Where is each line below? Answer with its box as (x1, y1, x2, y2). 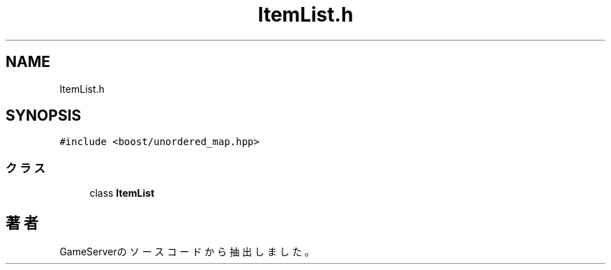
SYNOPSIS (6, 107, 82, 125)
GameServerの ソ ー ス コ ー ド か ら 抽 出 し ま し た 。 (59, 246, 315, 258)
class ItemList (89, 187, 155, 200)
